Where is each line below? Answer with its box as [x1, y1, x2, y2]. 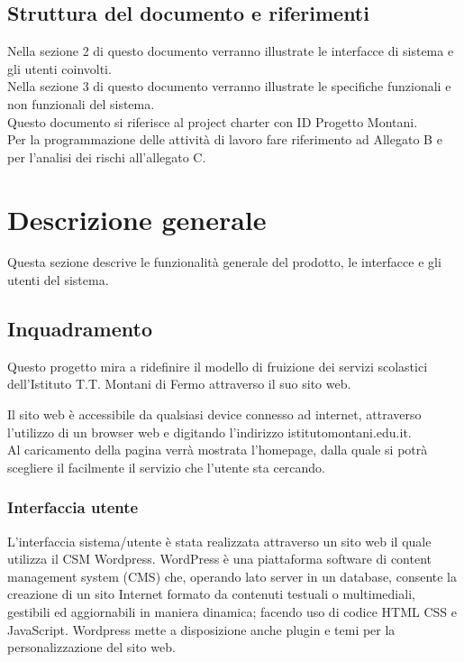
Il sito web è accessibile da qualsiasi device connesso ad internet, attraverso [7, 405, 422, 424]
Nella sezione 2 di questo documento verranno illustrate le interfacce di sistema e [7, 41, 454, 60]
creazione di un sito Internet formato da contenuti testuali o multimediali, [7, 584, 415, 603]
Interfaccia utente [7, 496, 139, 519]
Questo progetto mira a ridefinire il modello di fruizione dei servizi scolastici [7, 356, 428, 375]
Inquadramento [7, 315, 152, 343]
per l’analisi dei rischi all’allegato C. [7, 147, 206, 166]
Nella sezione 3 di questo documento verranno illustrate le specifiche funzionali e [7, 77, 451, 96]
